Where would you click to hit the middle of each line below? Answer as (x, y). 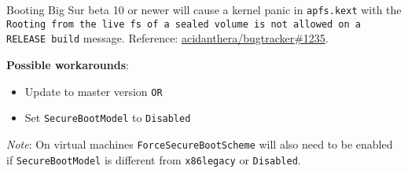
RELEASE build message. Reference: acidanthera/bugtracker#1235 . (167, 38)
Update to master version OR (94, 91)
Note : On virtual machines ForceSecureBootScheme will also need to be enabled (200, 144)
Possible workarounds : (68, 64)
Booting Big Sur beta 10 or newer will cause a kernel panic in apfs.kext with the (204, 9)
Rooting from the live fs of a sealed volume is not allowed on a (184, 24)
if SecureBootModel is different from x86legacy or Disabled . (154, 159)
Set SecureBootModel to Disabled (108, 118)
